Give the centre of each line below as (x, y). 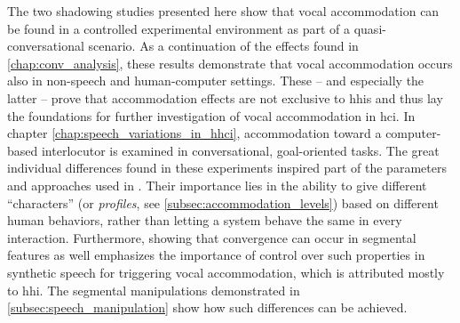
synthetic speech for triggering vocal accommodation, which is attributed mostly (226, 272)
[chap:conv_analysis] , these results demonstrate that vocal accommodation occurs (230, 63)
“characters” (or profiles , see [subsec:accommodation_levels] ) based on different (223, 202)
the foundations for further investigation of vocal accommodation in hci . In (211, 115)
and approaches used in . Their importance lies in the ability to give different (217, 185)
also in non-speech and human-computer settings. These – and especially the (216, 81)
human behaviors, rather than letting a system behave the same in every (205, 220)
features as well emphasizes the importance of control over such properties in (216, 255)
